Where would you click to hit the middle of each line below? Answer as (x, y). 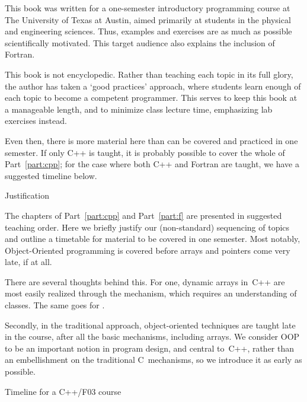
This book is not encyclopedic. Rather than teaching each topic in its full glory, (149, 74)
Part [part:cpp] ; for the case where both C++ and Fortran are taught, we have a (152, 164)
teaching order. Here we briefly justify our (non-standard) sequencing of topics (147, 227)
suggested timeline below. (51, 175)
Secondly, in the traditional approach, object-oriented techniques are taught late (150, 325)
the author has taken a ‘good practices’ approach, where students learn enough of (153, 86)
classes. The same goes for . (55, 305)
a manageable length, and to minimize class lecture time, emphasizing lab (139, 109)
